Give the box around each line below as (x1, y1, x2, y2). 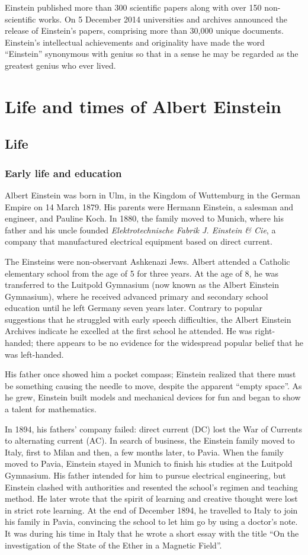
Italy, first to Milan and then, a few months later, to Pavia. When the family (5, 445, 284, 458)
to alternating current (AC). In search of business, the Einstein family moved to (5, 434, 295, 447)
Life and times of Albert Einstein (5, 94, 282, 118)
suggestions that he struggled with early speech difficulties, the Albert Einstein (5, 313, 291, 325)
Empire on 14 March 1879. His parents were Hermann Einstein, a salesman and (5, 200, 294, 213)
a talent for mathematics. (5, 403, 97, 415)
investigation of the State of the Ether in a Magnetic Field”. (5, 538, 222, 551)
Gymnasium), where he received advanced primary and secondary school (5, 290, 268, 302)
